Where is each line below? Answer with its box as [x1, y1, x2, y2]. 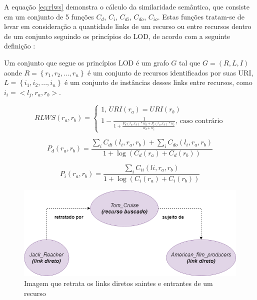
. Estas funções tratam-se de [157, 11, 244, 21]
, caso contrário [175, 117, 223, 125]
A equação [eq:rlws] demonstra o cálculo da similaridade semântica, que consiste [4, 1, 249, 11]
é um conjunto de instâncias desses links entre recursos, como [64, 77, 252, 87]
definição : [4, 40, 35, 51]
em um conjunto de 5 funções [4, 11, 94, 21]
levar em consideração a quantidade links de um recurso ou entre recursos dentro [4, 21, 251, 31]
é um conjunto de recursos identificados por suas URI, [87, 67, 253, 77]
